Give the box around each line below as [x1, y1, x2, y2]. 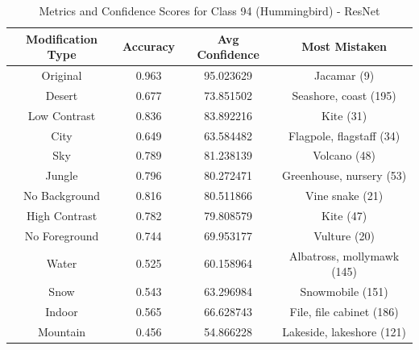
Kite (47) [322, 206, 367, 223]
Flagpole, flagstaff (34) [288, 127, 400, 144]
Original [41, 67, 82, 84]
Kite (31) [322, 106, 367, 123]
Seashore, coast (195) [292, 86, 396, 103]
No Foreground [24, 227, 99, 244]
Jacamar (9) [314, 67, 375, 84]
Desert [45, 86, 78, 103]
